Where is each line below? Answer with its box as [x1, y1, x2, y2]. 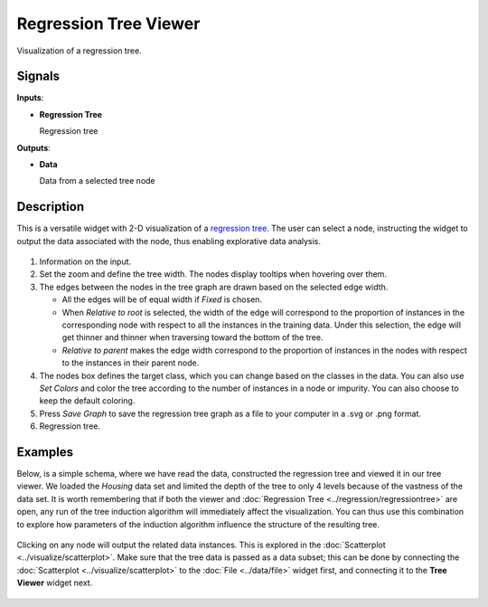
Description [16, 199, 85, 214]
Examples [16, 444, 74, 460]
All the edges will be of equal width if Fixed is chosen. [61, 294, 262, 305]
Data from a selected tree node [39, 175, 155, 186]
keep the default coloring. [39, 395, 136, 406]
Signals [16, 69, 61, 84]
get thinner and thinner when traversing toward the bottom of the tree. [61, 332, 324, 343]
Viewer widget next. [16, 577, 93, 588]
